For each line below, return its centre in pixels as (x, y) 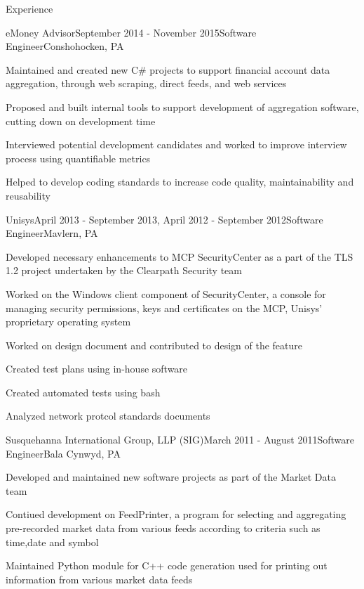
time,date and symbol (52, 542)
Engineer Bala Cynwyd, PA (63, 453)
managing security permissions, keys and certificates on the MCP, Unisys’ (164, 308)
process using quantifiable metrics (78, 158)
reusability (28, 195)
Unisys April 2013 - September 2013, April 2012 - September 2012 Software (164, 219)
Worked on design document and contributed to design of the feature (154, 345)
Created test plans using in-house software (97, 369)
